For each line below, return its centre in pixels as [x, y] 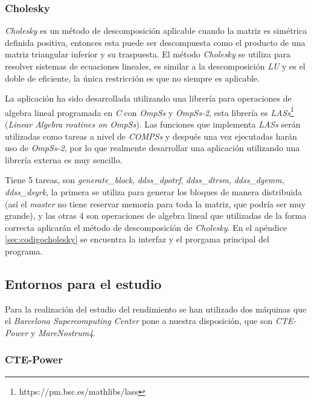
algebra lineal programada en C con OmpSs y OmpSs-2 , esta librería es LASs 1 [149, 111]
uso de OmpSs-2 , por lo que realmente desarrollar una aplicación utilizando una [152, 148]
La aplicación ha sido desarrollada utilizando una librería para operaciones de [148, 98]
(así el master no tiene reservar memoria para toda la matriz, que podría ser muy [155, 203]
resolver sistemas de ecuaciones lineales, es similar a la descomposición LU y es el [155, 66]
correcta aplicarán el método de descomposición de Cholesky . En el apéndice [146, 227]
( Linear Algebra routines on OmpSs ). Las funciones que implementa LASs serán [153, 124]
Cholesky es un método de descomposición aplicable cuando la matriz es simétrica [156, 31]
